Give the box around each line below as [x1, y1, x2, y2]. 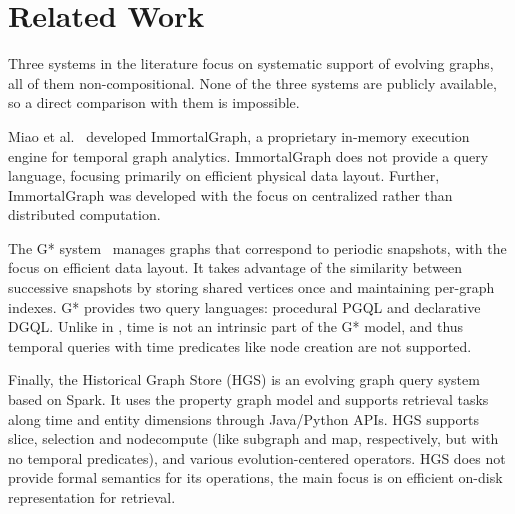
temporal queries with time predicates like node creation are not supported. [8, 335, 472, 356]
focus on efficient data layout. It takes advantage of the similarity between [8, 257, 463, 278]
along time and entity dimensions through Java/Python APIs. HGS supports [8, 408, 479, 429]
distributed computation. [8, 204, 161, 225]
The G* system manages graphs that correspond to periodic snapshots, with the [8, 237, 507, 258]
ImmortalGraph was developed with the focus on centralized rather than [8, 184, 453, 205]
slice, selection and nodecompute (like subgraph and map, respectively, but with [8, 428, 499, 449]
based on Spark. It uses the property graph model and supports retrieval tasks [8, 389, 489, 410]
